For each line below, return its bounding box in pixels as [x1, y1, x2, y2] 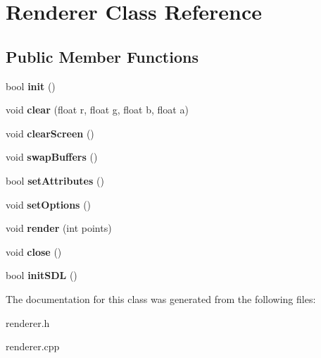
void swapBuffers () [6, 149, 98, 164]
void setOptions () [6, 197, 92, 211]
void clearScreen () [6, 125, 94, 140]
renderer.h [6, 315, 50, 330]
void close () [6, 244, 62, 259]
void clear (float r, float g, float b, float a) [6, 102, 189, 117]
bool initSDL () [6, 268, 77, 283]
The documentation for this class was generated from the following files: [6, 291, 316, 306]
